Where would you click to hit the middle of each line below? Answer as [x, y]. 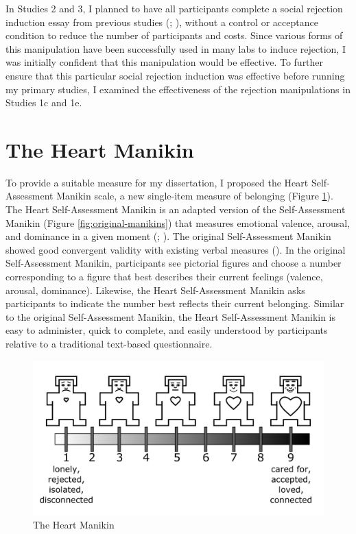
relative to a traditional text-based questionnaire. [109, 343]
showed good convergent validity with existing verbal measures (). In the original [176, 249]
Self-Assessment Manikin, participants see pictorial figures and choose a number [174, 263]
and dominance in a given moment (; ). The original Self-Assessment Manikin [168, 236]
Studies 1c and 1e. [44, 102]
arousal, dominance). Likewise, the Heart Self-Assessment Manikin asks [155, 290]
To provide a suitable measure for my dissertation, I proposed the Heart [157, 182]
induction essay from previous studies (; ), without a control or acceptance [162, 22]
